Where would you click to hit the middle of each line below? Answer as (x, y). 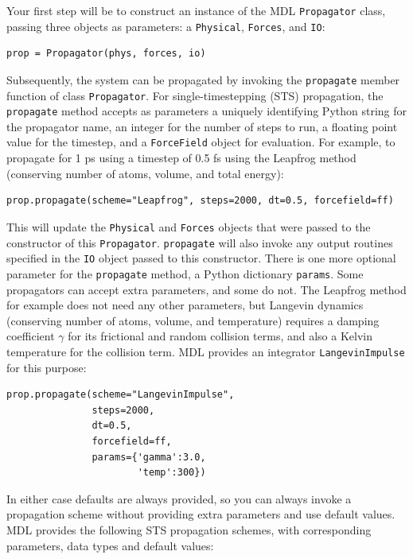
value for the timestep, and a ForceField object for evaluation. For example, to (201, 142)
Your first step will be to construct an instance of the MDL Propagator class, (196, 10)
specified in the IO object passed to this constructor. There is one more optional (201, 258)
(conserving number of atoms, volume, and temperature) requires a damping (193, 320)
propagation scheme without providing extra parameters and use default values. (201, 514)
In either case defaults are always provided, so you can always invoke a (179, 498)
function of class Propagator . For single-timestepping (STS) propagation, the (195, 95)
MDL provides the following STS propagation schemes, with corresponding (189, 529)
